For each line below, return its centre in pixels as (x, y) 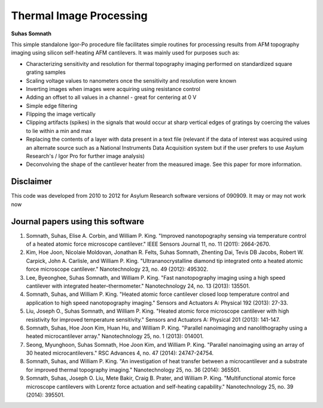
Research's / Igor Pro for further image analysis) (85, 156)
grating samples (46, 72)
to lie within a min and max (59, 131)
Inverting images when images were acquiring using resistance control (113, 89)
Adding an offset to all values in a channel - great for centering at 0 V (111, 97)
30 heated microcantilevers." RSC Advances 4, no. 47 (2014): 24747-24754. (120, 353)
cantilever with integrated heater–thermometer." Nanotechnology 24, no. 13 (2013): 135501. (138, 286)
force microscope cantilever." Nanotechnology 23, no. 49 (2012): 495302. (117, 269)
